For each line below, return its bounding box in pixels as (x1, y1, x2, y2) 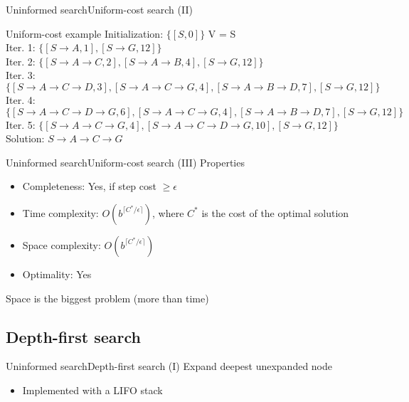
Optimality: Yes (22, 266, 92, 281)
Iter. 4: (6, 92, 36, 107)
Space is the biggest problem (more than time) (6, 290, 209, 305)
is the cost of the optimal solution (201, 205, 349, 220)
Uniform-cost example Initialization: (6, 26, 164, 41)
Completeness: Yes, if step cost (22, 179, 156, 194)
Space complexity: (22, 237, 101, 252)
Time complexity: (22, 205, 99, 220)
